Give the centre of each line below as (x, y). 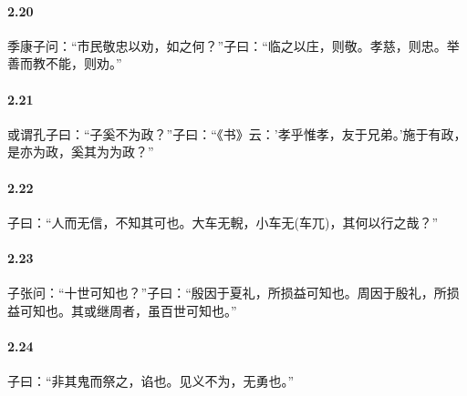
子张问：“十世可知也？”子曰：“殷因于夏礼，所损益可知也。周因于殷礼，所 (227, 293)
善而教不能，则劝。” (65, 63)
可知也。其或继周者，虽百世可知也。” (128, 310)
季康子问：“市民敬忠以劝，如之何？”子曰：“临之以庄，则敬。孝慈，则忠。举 (233, 45)
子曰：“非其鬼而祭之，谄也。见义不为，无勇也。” (151, 381)
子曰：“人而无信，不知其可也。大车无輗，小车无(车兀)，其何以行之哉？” (223, 222)
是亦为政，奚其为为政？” (81, 152)
